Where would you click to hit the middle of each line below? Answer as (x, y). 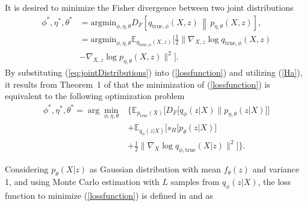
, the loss (274, 182)
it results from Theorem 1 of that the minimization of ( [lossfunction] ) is (138, 84)
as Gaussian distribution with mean (155, 169)
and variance (276, 169)
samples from (195, 182)
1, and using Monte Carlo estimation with (82, 182)
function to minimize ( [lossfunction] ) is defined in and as (109, 195)
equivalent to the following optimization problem (95, 96)
